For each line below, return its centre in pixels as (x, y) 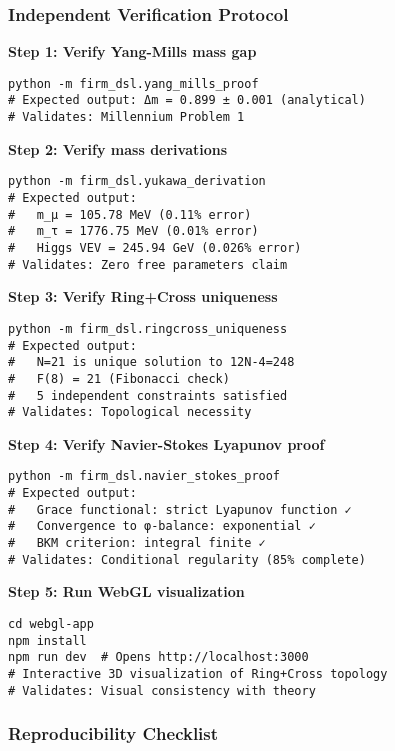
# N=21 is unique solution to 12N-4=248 (151, 362)
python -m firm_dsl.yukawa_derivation (137, 181)
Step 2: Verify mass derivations (118, 148)
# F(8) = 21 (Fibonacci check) (119, 378)
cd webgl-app (51, 623)
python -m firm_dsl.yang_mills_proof (133, 83)
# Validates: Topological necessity (130, 412)
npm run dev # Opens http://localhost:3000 (158, 657)
